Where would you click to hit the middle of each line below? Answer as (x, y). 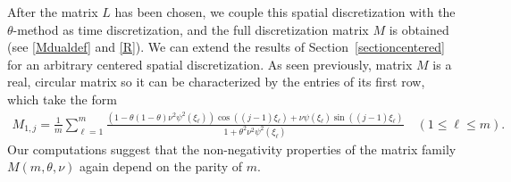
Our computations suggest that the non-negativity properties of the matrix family (232, 149)
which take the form (62, 99)
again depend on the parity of (161, 166)
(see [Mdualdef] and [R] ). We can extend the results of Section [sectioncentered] (226, 47)
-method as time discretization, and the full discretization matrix (191, 29)
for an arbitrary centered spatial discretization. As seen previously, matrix (210, 64)
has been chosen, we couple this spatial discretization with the (285, 12)
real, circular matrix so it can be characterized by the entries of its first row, (216, 82)
